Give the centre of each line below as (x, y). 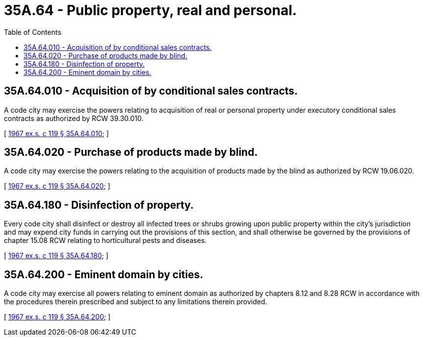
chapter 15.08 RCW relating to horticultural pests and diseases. (105, 241)
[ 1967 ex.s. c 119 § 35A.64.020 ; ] (57, 186)
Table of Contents (33, 32)
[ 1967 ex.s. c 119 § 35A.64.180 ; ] (56, 256)
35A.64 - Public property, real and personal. (150, 10)
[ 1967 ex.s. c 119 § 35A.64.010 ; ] (56, 133)
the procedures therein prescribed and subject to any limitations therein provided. (136, 302)
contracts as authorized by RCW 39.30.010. (74, 118)
